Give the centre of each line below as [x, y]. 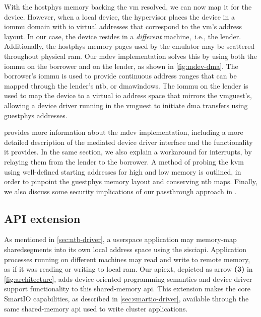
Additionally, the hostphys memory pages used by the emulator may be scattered [129, 46]
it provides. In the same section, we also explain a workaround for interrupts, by [128, 152]
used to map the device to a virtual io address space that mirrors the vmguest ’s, [128, 95]
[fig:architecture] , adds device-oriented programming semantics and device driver [128, 279]
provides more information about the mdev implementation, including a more [124, 132]
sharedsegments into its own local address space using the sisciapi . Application [125, 249]
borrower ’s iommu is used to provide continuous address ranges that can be [120, 76]
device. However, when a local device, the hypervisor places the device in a [119, 16]
